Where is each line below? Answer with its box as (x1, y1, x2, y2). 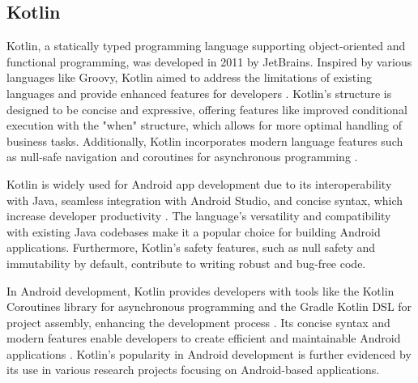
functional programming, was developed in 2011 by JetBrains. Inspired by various (6, 53, 412, 70)
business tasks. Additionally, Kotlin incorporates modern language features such (6, 132, 403, 149)
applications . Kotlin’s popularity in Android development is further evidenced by (6, 345, 412, 362)
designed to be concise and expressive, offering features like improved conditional (6, 100, 407, 117)
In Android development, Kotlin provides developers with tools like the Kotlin (6, 282, 395, 299)
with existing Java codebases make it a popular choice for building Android (6, 223, 381, 240)
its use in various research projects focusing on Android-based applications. (6, 361, 380, 378)
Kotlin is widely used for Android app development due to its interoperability (6, 175, 392, 192)
